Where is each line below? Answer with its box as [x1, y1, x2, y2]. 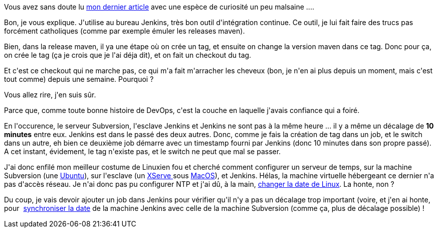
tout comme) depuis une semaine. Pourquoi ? [4, 75, 154, 83]
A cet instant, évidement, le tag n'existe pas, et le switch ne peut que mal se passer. [4, 147, 281, 156]
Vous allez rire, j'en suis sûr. [4, 90, 96, 99]
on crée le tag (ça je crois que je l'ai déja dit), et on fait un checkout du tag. [4, 51, 252, 59]
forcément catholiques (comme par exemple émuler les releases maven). [4, 27, 245, 35]
